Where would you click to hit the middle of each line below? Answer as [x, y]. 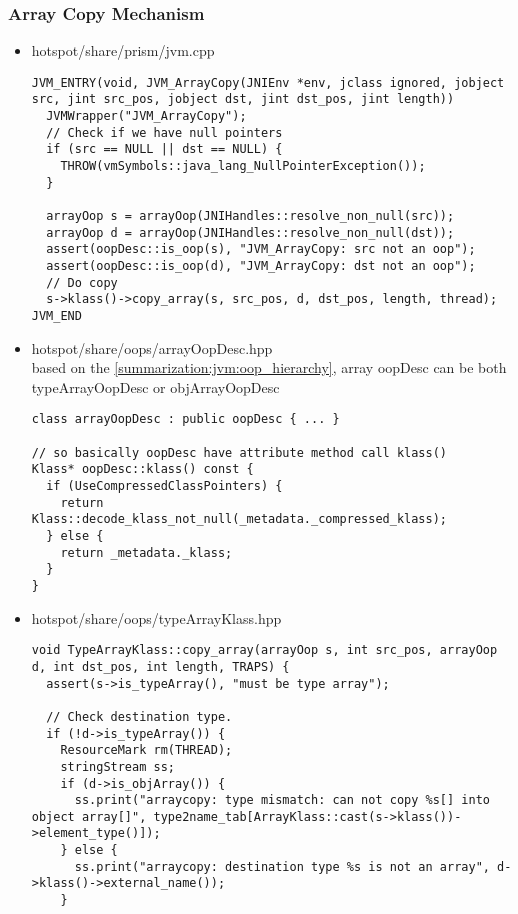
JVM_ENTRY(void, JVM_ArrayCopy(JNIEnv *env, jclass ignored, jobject [268, 82]
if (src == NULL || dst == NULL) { [164, 149]
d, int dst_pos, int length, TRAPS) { [160, 666]
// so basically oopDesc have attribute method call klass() [239, 452]
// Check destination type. [139, 716]
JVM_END [56, 316]
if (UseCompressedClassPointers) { [164, 486]
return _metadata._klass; [146, 552]
